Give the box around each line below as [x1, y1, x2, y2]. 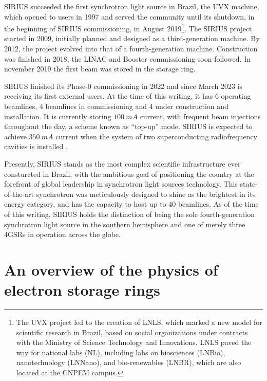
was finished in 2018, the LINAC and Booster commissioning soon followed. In [4, 53, 251, 64]
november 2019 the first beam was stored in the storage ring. [4, 63, 196, 74]
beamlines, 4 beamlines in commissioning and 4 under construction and [4, 101, 228, 111]
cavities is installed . [4, 141, 68, 152]
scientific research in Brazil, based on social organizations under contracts [16, 326, 248, 337]
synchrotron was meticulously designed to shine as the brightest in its [36, 188, 256, 199]
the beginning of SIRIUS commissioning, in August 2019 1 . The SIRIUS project [4, 22, 252, 33]
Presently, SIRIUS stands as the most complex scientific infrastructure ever [4, 158, 241, 169]
